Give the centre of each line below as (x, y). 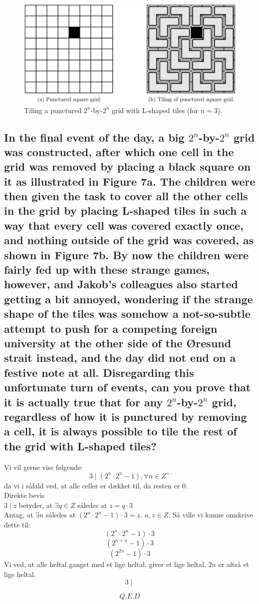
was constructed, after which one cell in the (119, 151)
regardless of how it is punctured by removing (126, 416)
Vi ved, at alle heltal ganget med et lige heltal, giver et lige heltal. (105, 564)
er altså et (234, 564)
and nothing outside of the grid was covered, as (129, 240)
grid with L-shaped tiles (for (155, 110)
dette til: (17, 525)
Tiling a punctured (53, 110)
